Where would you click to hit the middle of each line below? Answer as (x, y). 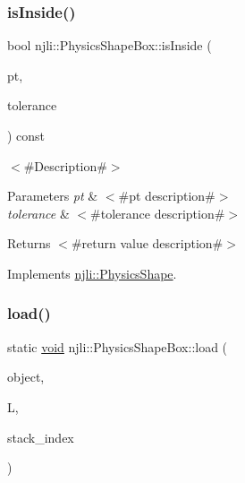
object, (26, 377)
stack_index (41, 437)
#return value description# (147, 243)
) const (26, 135)
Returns (29, 243)
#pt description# (167, 196)
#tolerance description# (158, 213)
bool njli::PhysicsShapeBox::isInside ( (110, 45)
